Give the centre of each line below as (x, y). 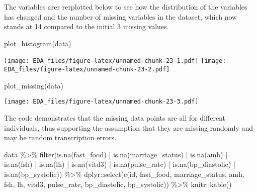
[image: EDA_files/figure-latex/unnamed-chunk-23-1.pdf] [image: (115, 61)
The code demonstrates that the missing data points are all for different (115, 117)
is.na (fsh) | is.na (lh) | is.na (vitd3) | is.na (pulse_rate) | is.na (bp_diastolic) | (120, 164)
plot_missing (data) (34, 85)
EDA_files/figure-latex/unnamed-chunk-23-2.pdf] (87, 70)
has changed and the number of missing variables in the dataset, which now (121, 16)
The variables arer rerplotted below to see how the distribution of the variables (126, 7)
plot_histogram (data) (38, 43)
